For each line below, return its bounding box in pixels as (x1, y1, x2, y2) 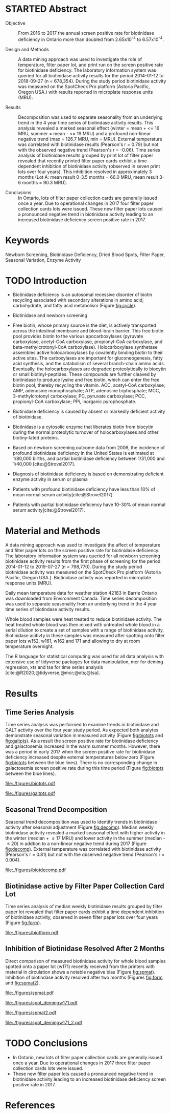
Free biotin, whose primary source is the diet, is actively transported (12, 322, 157, 328)
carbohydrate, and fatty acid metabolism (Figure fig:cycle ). (12, 303, 137, 309)
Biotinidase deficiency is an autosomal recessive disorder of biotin (12, 291, 153, 298)
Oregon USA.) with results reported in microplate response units (18, 89, 153, 95)
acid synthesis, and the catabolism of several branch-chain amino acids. (12, 361, 165, 367)
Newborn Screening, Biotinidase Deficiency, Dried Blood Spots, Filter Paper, (5, 251, 165, 258)
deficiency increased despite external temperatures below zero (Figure (5, 754, 155, 761)
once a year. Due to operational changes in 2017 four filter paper (18, 200, 154, 206)
